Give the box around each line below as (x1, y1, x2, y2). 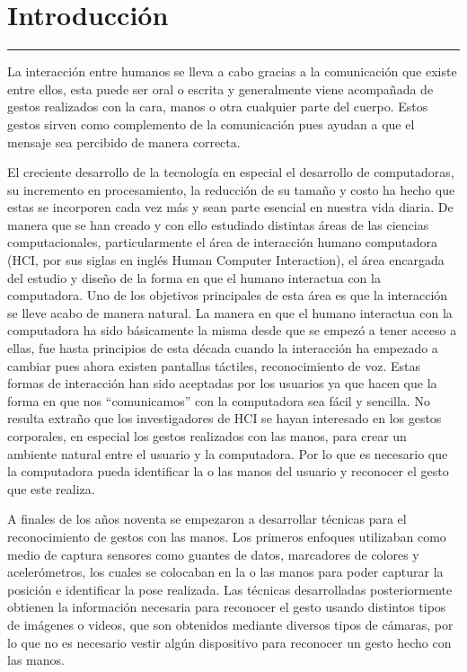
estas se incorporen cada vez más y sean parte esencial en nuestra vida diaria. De (7, 198, 454, 217)
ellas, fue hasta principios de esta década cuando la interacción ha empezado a (7, 339, 438, 358)
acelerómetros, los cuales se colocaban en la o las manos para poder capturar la (7, 562, 444, 581)
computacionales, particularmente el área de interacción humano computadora (7, 233, 437, 252)
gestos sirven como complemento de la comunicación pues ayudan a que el (7, 114, 415, 133)
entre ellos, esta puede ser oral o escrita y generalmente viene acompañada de (7, 79, 434, 98)
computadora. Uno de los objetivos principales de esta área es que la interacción (7, 286, 448, 305)
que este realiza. (7, 479, 95, 498)
